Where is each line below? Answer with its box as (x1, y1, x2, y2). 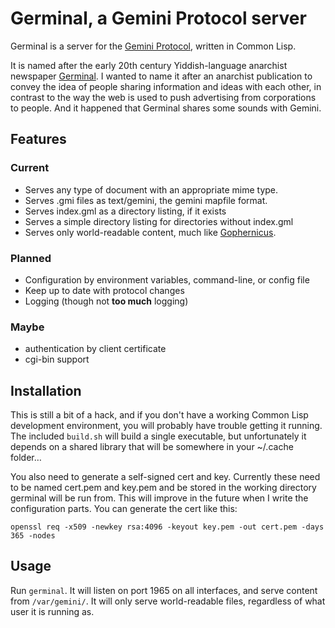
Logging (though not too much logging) (24, 295, 189, 307)
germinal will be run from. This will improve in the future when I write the (10, 492, 309, 504)
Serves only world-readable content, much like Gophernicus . (24, 226, 277, 238)
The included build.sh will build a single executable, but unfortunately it (10, 430, 307, 442)
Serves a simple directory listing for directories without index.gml (24, 215, 294, 227)
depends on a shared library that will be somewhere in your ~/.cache (10, 441, 294, 453)
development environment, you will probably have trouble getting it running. (10, 420, 323, 432)
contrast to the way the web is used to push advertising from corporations (10, 91, 317, 103)
